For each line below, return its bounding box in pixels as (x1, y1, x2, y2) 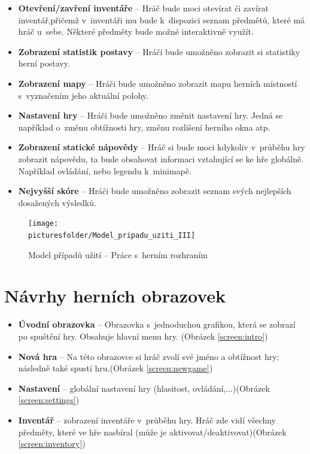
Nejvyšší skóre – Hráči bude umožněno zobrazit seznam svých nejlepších (18, 184, 291, 197)
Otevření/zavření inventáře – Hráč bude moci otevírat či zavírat (18, 2, 269, 14)
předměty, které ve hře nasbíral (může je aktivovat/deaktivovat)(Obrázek (18, 425, 287, 438)
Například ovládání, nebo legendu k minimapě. (18, 164, 192, 177)
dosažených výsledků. (18, 196, 96, 208)
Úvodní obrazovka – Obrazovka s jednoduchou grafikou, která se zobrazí (18, 318, 296, 331)
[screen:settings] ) (18, 394, 80, 406)
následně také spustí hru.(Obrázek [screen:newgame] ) (18, 362, 213, 374)
